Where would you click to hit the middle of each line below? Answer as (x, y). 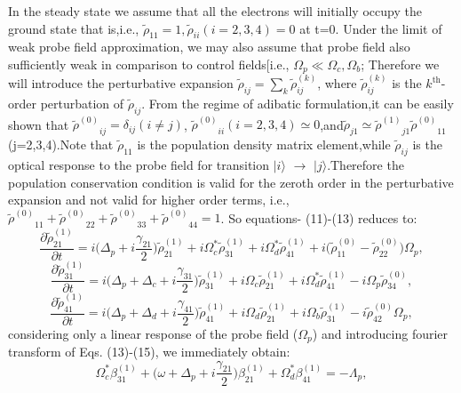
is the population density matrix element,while (264, 144)
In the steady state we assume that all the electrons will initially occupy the (215, 11)
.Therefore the (366, 164)
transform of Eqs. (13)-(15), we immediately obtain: (149, 352)
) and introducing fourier (380, 333)
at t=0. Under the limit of (371, 28)
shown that (39, 124)
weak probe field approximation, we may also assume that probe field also (209, 47)
